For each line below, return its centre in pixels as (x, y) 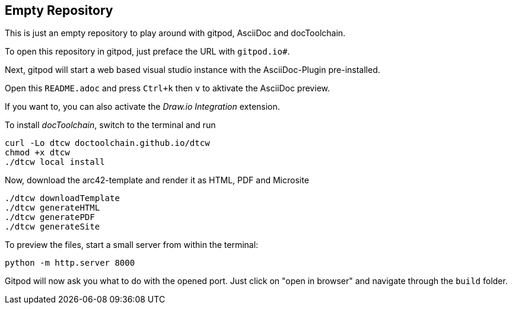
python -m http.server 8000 (70, 263)
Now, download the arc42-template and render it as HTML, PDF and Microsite (157, 180)
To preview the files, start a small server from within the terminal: (132, 245)
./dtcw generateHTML (53, 208)
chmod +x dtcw (37, 153)
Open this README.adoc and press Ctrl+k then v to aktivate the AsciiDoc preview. (167, 88)
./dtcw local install (55, 162)
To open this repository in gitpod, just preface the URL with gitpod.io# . (147, 52)
